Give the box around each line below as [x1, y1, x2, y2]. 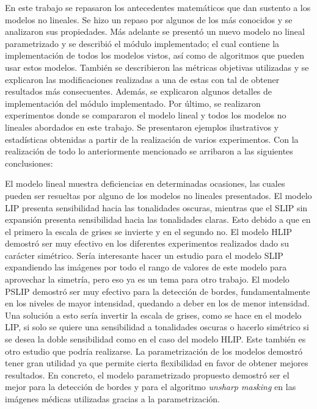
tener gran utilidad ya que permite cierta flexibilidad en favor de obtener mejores [5, 357, 308, 369]
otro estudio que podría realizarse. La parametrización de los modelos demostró [5, 344, 302, 357]
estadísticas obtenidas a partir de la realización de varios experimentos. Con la [5, 132, 299, 145]
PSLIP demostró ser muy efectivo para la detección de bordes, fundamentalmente [5, 284, 310, 297]
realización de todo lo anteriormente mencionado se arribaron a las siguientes [5, 145, 293, 157]
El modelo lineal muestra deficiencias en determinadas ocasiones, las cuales [5, 177, 285, 190]
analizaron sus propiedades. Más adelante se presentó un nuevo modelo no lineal [5, 25, 305, 38]
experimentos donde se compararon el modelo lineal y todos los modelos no [5, 109, 286, 121]
